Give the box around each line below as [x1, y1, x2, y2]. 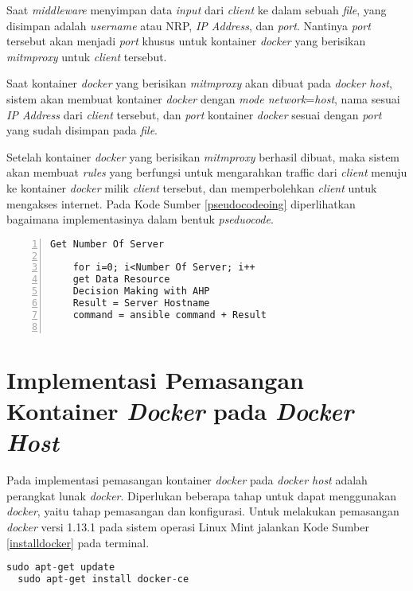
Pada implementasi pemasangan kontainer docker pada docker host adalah [6, 472, 368, 488]
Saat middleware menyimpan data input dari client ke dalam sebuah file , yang [6, 2, 387, 17]
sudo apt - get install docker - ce [18, 574, 189, 585]
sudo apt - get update [6, 562, 115, 574]
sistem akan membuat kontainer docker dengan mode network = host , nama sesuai [6, 90, 400, 107]
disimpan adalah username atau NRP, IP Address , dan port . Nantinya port [6, 17, 371, 33]
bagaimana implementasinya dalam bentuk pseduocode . [6, 211, 274, 227]
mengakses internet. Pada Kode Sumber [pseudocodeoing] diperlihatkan [6, 195, 356, 212]
